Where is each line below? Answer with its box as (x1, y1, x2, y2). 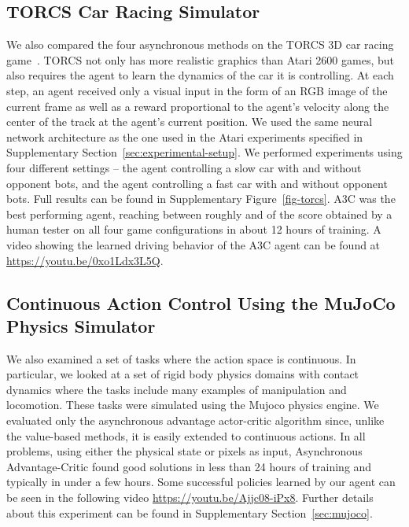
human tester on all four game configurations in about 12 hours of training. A (6, 221, 381, 238)
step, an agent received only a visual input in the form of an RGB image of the (6, 82, 388, 98)
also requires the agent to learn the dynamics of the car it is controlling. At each (6, 67, 394, 83)
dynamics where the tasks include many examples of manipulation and (6, 381, 347, 397)
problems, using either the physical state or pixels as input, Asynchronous (6, 443, 363, 459)
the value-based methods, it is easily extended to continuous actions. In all (6, 427, 366, 444)
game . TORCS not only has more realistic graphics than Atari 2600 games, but (6, 51, 394, 68)
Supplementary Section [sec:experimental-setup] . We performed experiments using (6, 144, 403, 160)
